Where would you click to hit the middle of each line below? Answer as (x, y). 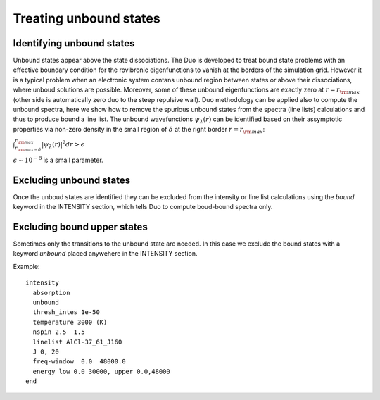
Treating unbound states (87, 18)
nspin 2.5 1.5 (59, 332)
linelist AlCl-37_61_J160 (77, 342)
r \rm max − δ (28, 149)
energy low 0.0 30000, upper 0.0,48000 (101, 371)
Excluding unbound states (72, 180)
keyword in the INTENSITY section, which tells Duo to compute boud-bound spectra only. (143, 207)
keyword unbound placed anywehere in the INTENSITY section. (105, 254)
